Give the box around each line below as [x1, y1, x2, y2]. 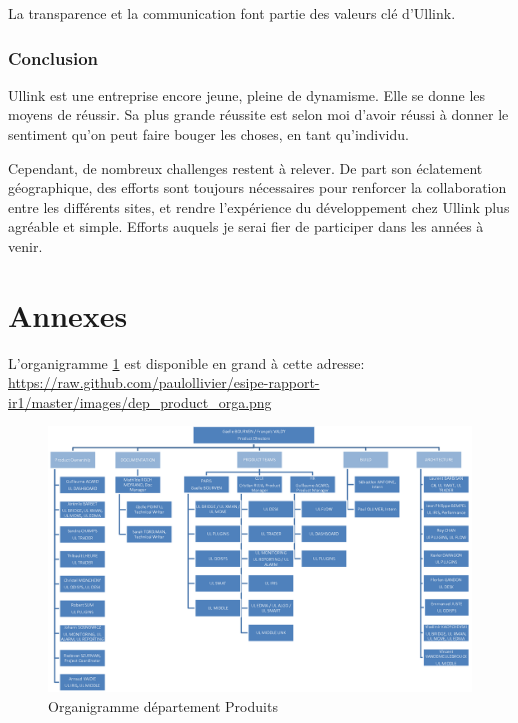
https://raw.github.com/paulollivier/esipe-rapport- [8, 372, 320, 393]
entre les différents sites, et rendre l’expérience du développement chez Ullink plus [8, 196, 510, 217]
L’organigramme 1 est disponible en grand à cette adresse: [8, 352, 365, 373]
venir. [8, 235, 43, 256]
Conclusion [8, 45, 98, 70]
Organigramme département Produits [48, 695, 278, 716]
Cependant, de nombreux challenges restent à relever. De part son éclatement [8, 157, 483, 178]
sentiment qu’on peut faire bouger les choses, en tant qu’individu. [8, 124, 409, 144]
